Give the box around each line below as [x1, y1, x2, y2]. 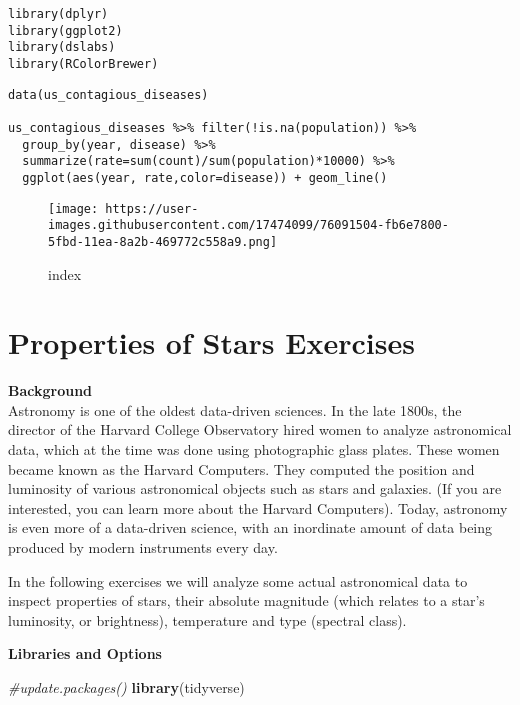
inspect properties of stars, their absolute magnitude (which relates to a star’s [8, 590, 485, 611]
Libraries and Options [8, 643, 162, 664]
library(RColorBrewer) [8, 56, 159, 71]
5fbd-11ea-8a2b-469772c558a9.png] [48, 234, 278, 249]
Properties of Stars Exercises [8, 322, 415, 363]
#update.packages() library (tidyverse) [8, 676, 245, 697]
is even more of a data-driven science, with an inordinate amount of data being [8, 517, 493, 538]
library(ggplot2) [8, 23, 123, 38]
